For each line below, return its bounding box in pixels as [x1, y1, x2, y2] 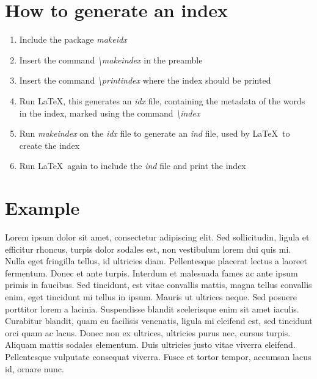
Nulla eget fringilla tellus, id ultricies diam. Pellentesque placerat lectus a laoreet [5, 254, 307, 267]
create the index [19, 139, 80, 151]
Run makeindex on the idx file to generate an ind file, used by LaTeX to [19, 127, 290, 140]
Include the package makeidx [19, 33, 127, 46]
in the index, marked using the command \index [19, 106, 200, 119]
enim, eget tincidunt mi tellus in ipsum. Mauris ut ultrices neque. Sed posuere [5, 290, 297, 303]
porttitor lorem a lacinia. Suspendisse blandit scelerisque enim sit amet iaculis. [5, 302, 299, 315]
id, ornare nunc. [5, 362, 64, 375]
